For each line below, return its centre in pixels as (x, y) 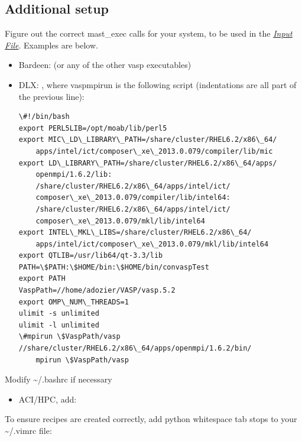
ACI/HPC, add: (48, 399)
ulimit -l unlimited (59, 325)
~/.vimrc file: (28, 431)
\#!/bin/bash (44, 117)
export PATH (42, 279)
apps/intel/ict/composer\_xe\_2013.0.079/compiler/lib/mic (154, 151)
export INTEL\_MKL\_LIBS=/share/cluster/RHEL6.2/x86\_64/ (135, 233)
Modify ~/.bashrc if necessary (59, 379)
